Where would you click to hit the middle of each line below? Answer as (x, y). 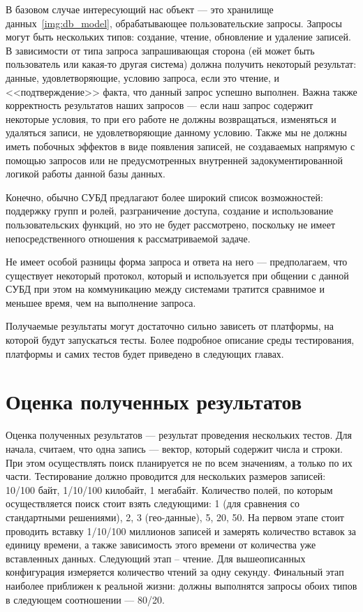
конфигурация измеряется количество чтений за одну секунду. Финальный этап (175, 572)
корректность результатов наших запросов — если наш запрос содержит (160, 105)
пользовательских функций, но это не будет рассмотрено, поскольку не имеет (171, 224)
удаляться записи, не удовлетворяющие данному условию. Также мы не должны (176, 132)
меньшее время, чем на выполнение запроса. (101, 302)
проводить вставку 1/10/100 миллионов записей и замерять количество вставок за (181, 531)
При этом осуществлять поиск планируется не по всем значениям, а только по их (179, 462)
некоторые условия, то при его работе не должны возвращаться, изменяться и (171, 118)
